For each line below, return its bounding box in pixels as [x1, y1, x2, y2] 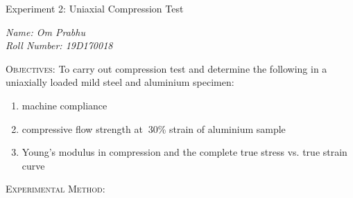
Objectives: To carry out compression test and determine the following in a [6, 61, 327, 75]
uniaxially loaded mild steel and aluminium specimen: [6, 75, 234, 89]
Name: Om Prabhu [6, 24, 85, 39]
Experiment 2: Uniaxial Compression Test [6, 1, 184, 15]
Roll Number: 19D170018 [6, 38, 113, 53]
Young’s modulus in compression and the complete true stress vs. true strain [21, 145, 347, 159]
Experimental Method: [6, 181, 105, 196]
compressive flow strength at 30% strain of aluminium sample [21, 121, 286, 136]
